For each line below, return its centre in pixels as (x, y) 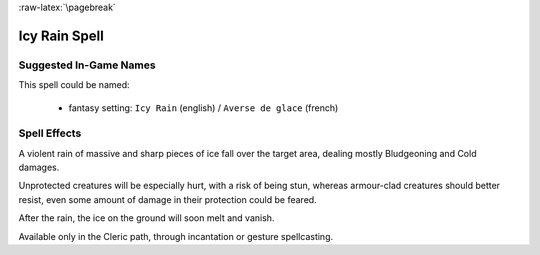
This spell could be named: (74, 85)
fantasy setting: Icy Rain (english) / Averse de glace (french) (203, 107)
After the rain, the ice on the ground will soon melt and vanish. (146, 218)
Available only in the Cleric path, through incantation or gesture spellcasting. (176, 236)
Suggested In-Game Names (87, 65)
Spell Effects (50, 133)
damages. (39, 167)
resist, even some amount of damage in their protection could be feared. (167, 199)
